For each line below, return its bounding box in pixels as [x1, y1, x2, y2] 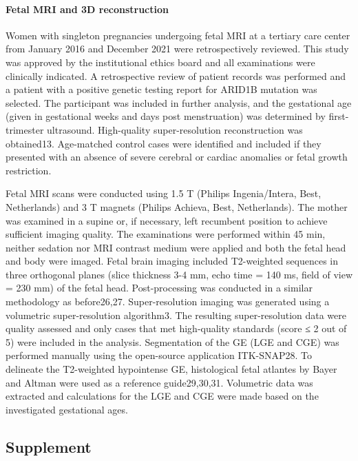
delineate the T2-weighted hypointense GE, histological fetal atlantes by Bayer [6, 362, 337, 376]
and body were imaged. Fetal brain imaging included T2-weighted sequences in [6, 254, 339, 268]
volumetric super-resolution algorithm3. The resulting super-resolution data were [6, 307, 346, 322]
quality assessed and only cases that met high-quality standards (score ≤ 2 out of [6, 321, 347, 336]
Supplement [6, 436, 92, 457]
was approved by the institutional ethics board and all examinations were [6, 54, 315, 69]
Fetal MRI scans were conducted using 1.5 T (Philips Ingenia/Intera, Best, [6, 186, 322, 201]
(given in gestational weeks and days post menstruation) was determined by [6, 109, 326, 123]
